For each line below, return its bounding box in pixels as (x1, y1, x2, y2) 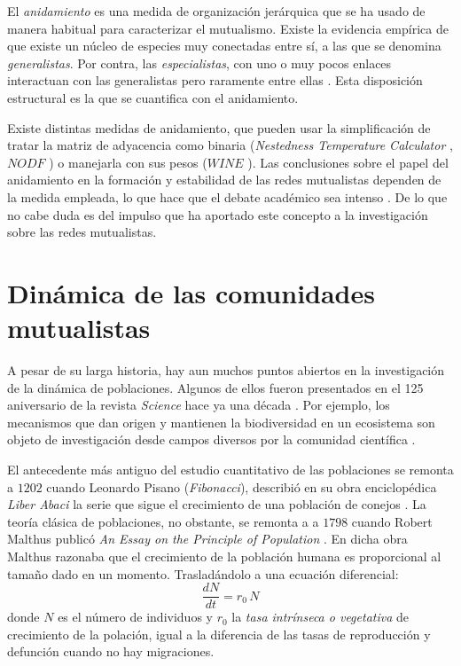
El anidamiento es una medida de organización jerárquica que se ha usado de (7, 2, 426, 20)
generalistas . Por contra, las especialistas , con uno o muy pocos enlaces (7, 53, 392, 72)
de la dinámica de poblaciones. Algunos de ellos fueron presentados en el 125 (7, 378, 424, 396)
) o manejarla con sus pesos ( (49, 153, 207, 171)
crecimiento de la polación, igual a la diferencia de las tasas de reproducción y (7, 624, 431, 643)
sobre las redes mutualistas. (7, 223, 157, 241)
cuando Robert (351, 512, 433, 530)
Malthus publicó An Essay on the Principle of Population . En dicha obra (7, 529, 408, 548)
